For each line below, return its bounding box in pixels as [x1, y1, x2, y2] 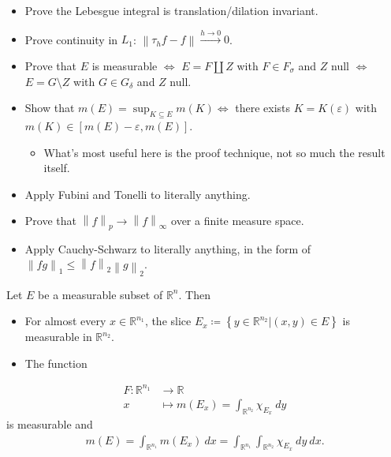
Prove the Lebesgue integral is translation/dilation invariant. [24, 2, 318, 18]
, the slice [144, 313, 192, 329]
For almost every [24, 313, 106, 329]
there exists [235, 99, 291, 116]
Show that [24, 99, 75, 116]
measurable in [24, 328, 92, 345]
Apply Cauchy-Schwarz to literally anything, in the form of [24, 240, 311, 257]
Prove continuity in [24, 31, 118, 47]
